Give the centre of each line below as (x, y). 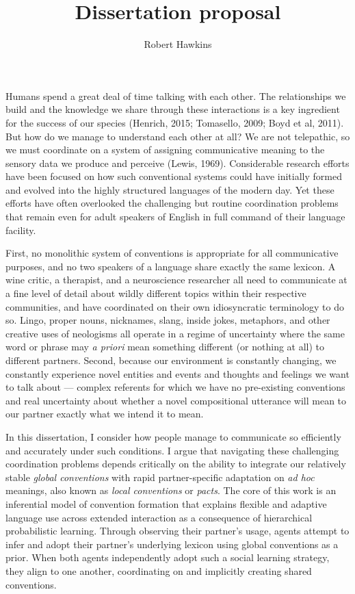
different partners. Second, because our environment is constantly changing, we (171, 360)
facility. (21, 230)
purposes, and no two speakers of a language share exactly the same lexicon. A (171, 266)
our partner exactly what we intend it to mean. (105, 414)
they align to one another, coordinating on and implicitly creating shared (159, 570)
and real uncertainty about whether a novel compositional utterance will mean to (176, 400)
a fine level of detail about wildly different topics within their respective (156, 293)
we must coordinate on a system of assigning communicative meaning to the (165, 150)
